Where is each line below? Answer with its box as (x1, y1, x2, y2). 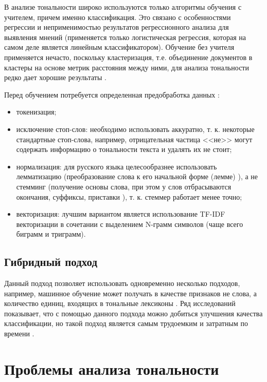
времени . (4, 328, 34, 339)
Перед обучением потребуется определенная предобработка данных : (4, 89, 220, 100)
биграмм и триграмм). (16, 228, 86, 239)
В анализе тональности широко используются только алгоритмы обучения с (4, 2, 242, 12)
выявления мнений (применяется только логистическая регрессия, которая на (4, 31, 246, 42)
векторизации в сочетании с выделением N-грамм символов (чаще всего (16, 218, 243, 229)
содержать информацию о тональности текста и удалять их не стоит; (16, 144, 232, 155)
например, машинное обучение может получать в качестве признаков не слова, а (4, 288, 257, 298)
